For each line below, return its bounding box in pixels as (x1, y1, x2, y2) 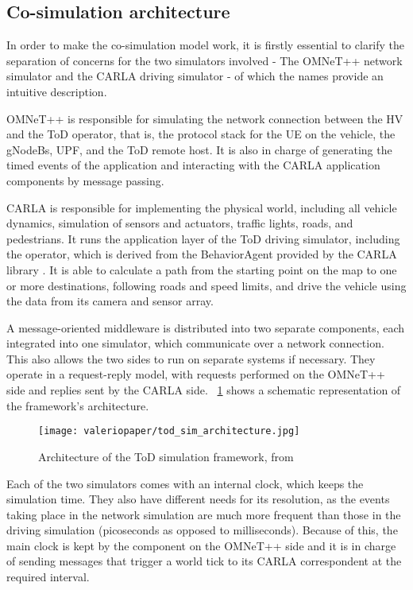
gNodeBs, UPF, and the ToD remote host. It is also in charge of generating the (6, 141, 392, 157)
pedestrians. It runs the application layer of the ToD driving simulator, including (6, 230, 400, 246)
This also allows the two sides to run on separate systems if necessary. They (6, 350, 376, 367)
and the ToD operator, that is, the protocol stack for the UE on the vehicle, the (6, 126, 396, 142)
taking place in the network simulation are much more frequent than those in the (6, 506, 401, 522)
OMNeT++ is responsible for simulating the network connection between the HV (6, 110, 403, 126)
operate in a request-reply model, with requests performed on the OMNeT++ (6, 366, 385, 382)
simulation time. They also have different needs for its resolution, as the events (6, 491, 390, 507)
